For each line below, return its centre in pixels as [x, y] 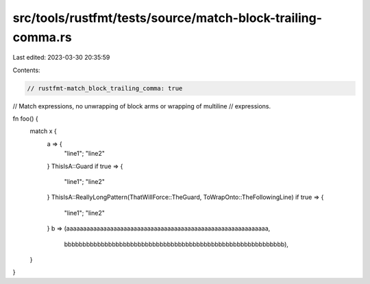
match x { [44, 131]
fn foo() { [26, 119]
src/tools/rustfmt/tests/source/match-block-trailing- [167, 18]
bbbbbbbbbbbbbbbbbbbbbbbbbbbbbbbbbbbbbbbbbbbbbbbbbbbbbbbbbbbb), [176, 244]
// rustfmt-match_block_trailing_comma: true [105, 88]
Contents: [26, 70]
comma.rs [42, 37]
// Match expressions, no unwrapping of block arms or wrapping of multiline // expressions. [141, 106]
